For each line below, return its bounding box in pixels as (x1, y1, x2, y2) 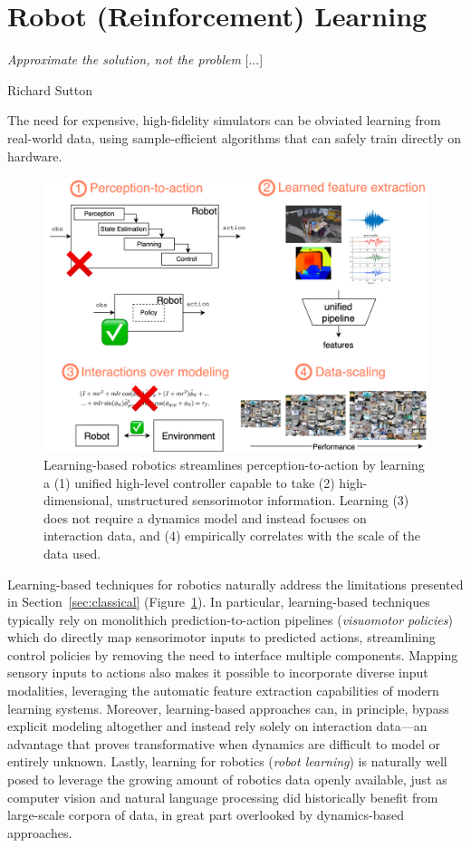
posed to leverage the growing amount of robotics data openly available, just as (7, 770, 447, 789)
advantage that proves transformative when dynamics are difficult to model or (7, 734, 440, 753)
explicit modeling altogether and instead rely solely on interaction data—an (7, 716, 428, 736)
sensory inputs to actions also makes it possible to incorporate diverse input (7, 663, 428, 682)
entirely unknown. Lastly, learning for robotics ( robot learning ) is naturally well (7, 752, 447, 771)
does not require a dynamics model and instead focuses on (43, 508, 367, 527)
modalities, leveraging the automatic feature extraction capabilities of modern (7, 681, 439, 700)
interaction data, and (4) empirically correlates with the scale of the (43, 526, 421, 545)
